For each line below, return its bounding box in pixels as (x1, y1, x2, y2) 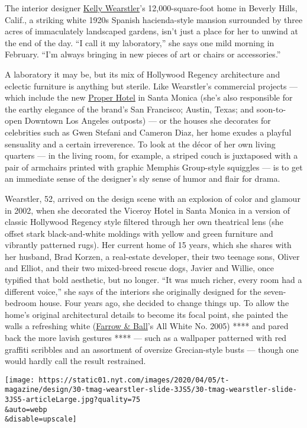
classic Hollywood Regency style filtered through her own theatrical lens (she (5, 215, 283, 228)
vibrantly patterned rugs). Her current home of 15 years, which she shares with (5, 239, 292, 251)
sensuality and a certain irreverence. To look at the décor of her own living (5, 137, 276, 150)
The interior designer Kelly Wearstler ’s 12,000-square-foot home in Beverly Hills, (5, 2, 298, 14)
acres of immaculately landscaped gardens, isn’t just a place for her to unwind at (5, 25, 298, 37)
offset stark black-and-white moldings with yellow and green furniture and (5, 227, 273, 239)
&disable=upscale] (5, 415, 77, 424)
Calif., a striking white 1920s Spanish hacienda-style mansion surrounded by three (5, 13, 303, 25)
